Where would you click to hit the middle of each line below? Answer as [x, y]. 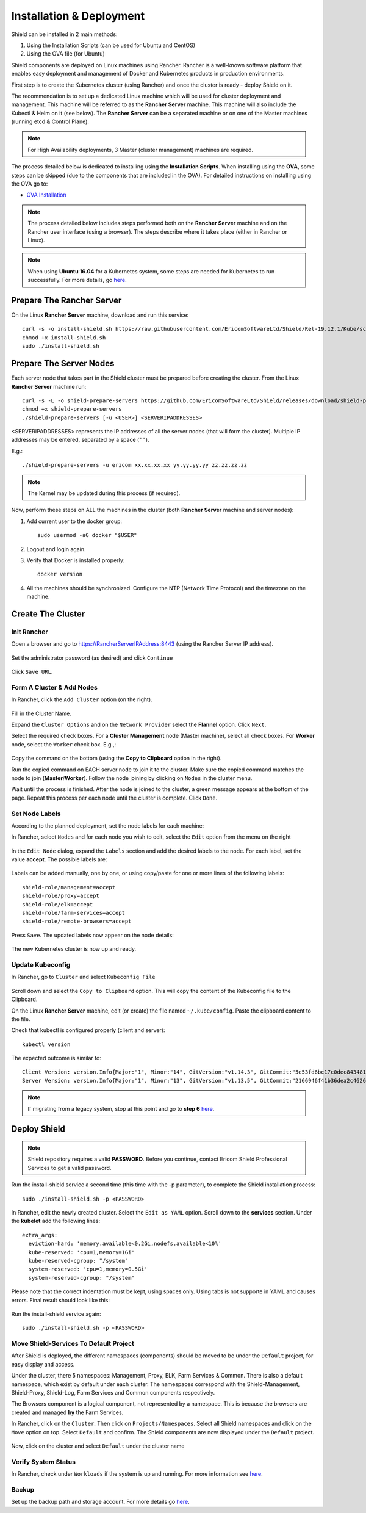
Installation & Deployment [78, 16]
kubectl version [46, 1044]
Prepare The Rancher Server [66, 300]
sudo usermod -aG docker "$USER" [87, 535]
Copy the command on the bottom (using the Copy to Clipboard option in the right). [117, 758]
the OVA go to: [30, 184]
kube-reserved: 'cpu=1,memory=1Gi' [82, 1252]
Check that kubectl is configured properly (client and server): [88, 1030]
